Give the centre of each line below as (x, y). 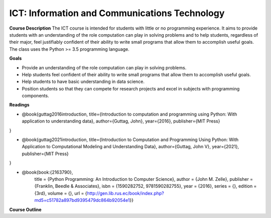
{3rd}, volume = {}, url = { (61, 193)
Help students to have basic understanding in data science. (83, 82)
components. (36, 96)
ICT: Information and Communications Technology (117, 13)
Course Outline (26, 209)
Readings (19, 105)
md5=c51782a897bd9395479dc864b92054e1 (82, 200)
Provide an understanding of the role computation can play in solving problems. (104, 67)
